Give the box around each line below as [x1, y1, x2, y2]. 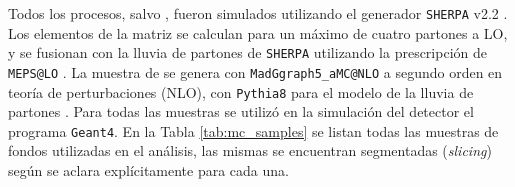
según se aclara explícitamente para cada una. [8, 160, 289, 181]
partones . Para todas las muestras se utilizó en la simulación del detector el [8, 101, 474, 122]
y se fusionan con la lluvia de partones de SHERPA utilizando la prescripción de [8, 42, 487, 63]
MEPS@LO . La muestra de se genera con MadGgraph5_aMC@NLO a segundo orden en [8, 61, 503, 82]
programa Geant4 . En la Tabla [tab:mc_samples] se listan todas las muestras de [8, 120, 499, 141]
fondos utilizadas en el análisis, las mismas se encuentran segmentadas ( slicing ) [8, 140, 492, 161]
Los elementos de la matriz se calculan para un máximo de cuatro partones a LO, [8, 22, 508, 43]
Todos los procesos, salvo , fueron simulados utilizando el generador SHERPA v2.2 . [8, 3, 508, 23]
